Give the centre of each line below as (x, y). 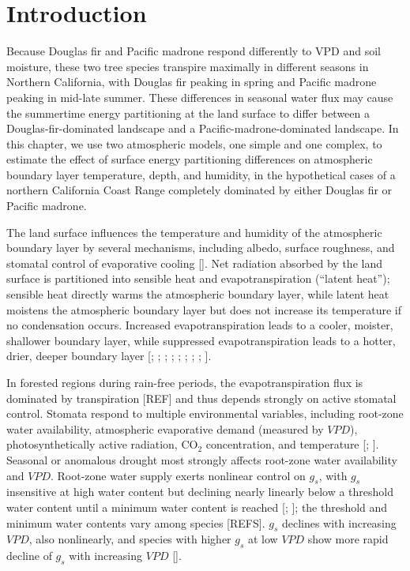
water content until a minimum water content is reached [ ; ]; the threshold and (197, 507)
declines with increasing (339, 522)
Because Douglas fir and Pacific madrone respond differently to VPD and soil (194, 51)
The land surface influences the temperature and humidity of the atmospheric (194, 232)
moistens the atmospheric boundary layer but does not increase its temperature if (204, 309)
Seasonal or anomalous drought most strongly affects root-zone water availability (202, 459)
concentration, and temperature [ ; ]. (292, 444)
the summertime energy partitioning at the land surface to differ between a (188, 113)
